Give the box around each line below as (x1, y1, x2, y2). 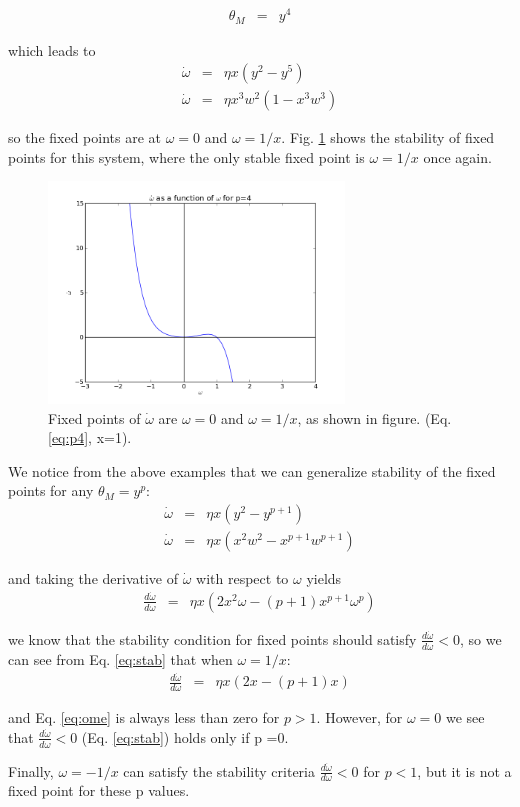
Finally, (8, 760, 54, 781)
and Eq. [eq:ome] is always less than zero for (8, 707, 280, 728)
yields (306, 568, 342, 589)
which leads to (8, 39, 96, 60)
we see (445, 707, 485, 728)
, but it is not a (417, 760, 512, 781)
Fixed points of (48, 407, 141, 428)
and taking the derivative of (8, 568, 179, 589)
